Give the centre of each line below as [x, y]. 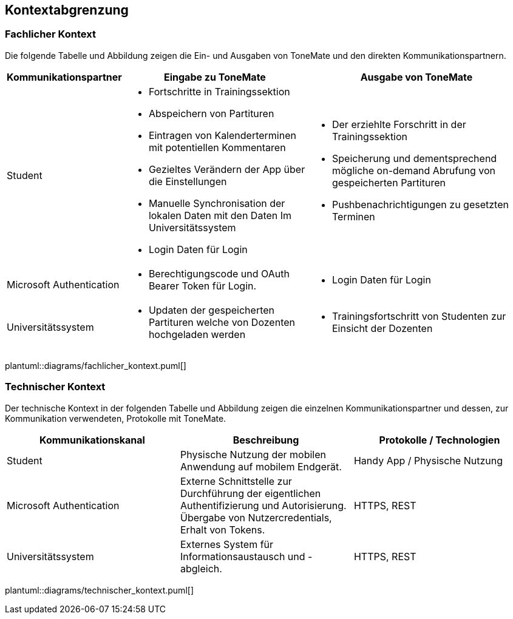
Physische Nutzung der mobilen [253, 454]
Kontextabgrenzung [67, 10]
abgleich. [201, 568]
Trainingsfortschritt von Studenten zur [419, 316]
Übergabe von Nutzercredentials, [256, 517]
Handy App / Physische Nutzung [428, 460]
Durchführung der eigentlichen [250, 493]
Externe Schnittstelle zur [236, 481]
